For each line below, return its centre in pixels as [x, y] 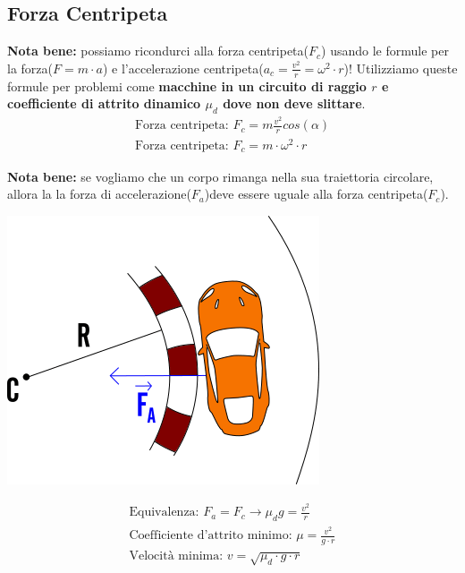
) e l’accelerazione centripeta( [183, 68]
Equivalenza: [164, 513]
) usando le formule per [385, 51]
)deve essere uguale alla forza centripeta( [316, 194]
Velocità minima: [176, 556]
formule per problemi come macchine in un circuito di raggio [187, 86]
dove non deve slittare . [294, 103]
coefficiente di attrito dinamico [104, 103]
